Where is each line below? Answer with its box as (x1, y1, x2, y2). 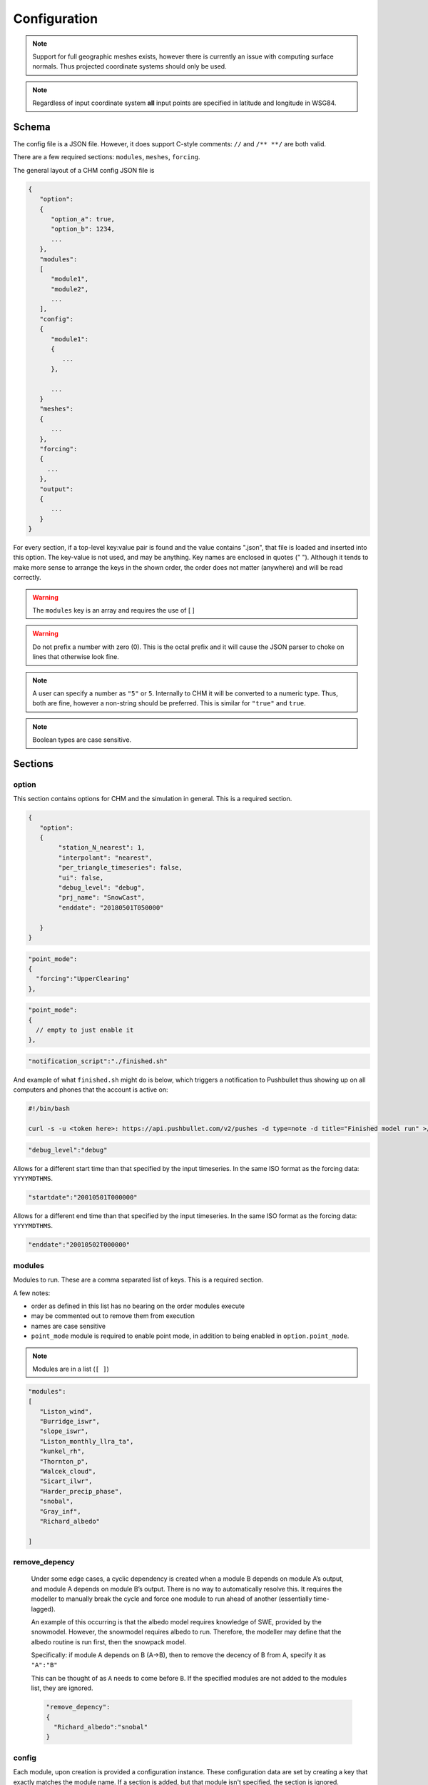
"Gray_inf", (39, 1507, 81, 1515)
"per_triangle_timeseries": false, (58, 864, 183, 872)
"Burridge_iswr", (39, 1417, 100, 1426)
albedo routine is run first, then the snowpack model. (31, 1637, 187, 1646)
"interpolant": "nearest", (58, 853, 153, 862)
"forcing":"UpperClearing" (36, 975, 131, 983)
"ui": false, (58, 873, 104, 882)
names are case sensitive (31, 1322, 106, 1330)
